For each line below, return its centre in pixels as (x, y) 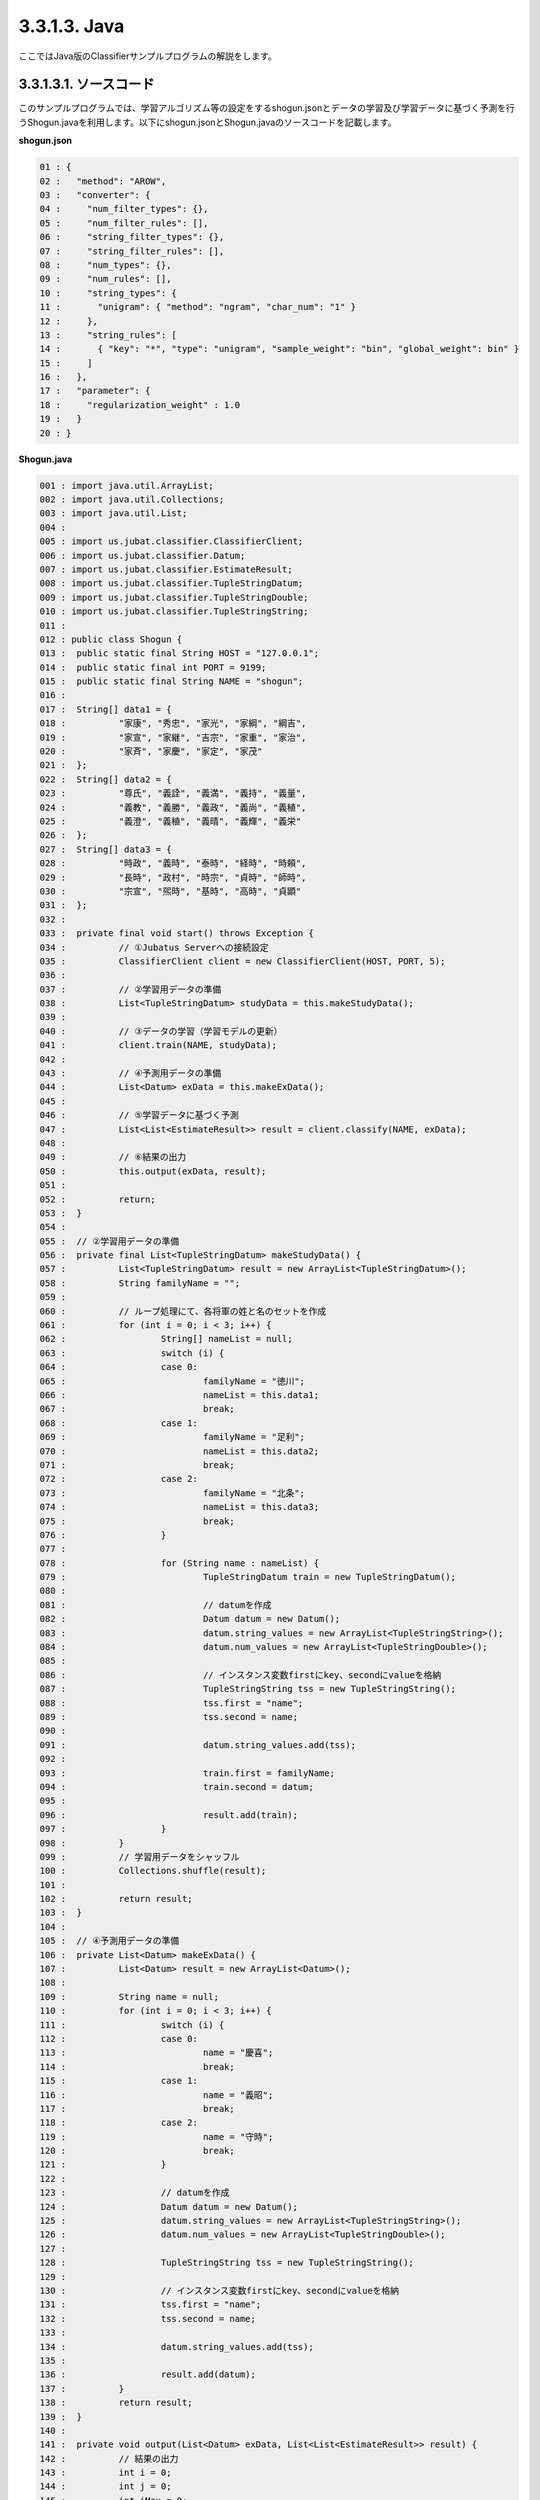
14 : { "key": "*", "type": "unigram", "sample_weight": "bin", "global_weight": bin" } (279, 349)
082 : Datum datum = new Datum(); (190, 1619)
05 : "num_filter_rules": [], (124, 223)
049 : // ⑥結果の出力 (113, 1157)
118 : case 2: (119, 2123)
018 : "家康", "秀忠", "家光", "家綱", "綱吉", (173, 723)
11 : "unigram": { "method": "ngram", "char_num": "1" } (198, 307)
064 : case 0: (119, 1367)
